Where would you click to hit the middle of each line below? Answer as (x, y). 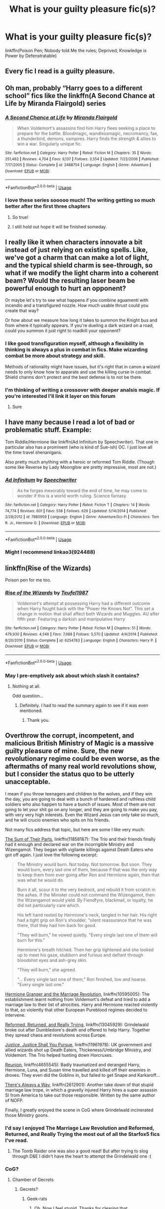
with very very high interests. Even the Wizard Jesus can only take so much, (82, 815)
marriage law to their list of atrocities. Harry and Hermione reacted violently (82, 1004)
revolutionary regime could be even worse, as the (82, 759)
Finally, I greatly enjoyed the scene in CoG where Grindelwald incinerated (79, 1110)
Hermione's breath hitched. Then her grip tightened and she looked (85, 950)
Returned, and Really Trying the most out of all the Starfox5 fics (82, 1134)
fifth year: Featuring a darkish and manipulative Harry (71, 619)
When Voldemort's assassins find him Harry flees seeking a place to (86, 128)
